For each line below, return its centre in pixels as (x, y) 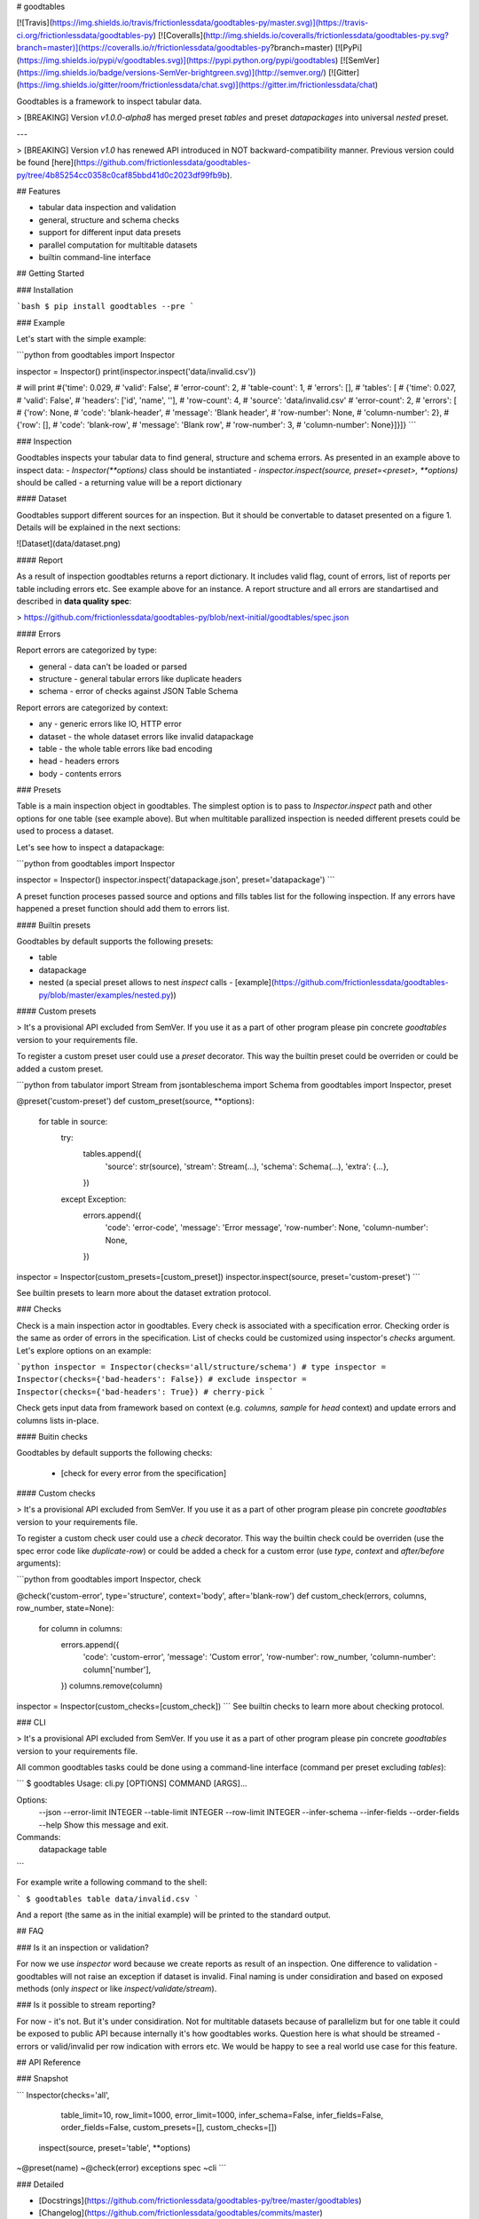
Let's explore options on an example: (84, 1350)
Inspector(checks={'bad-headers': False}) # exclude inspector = (161, 1379)
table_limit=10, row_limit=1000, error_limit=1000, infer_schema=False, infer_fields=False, (222, 2115)
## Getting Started (50, 273)
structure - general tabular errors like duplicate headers (140, 678)
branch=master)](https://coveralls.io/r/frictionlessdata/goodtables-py (143, 48)
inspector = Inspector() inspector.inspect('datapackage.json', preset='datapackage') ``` (176, 880)
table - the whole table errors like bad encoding (126, 748)
